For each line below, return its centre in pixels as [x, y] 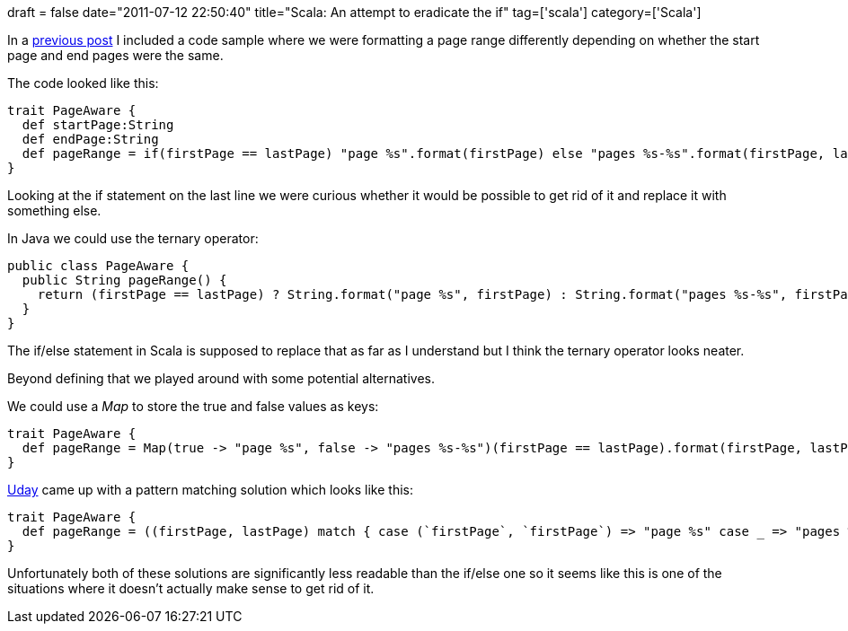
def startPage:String [98, 125]
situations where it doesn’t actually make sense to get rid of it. [191, 588]
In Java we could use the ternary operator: [133, 238]
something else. [54, 210]
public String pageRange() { [124, 280]
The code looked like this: [83, 83]
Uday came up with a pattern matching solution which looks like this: [211, 490]
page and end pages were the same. [115, 55]
